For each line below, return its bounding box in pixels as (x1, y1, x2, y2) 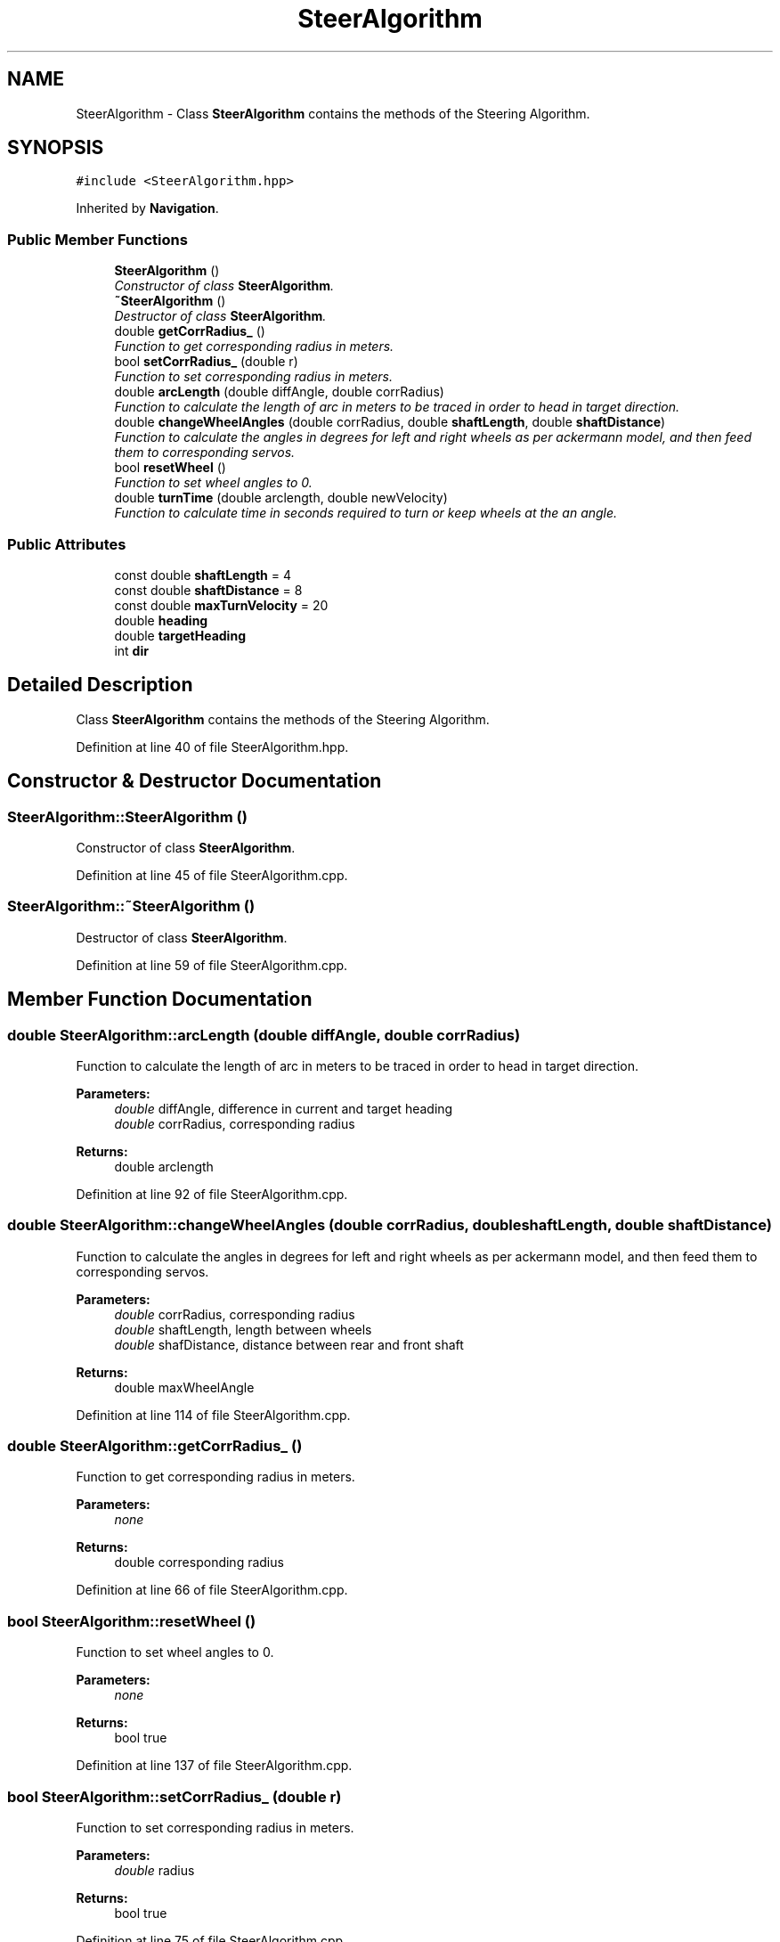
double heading (114, 612, 208, 628)
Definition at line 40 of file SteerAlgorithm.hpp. (76, 738, 349, 755)
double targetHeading (114, 627, 246, 643)
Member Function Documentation (7, 988, 313, 1011)
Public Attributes (7, 534, 126, 553)
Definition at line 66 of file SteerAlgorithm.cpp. (76, 1582, 348, 1598)
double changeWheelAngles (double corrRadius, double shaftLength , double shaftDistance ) (114, 414, 666, 430)
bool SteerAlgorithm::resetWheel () (7, 1612, 256, 1630)
